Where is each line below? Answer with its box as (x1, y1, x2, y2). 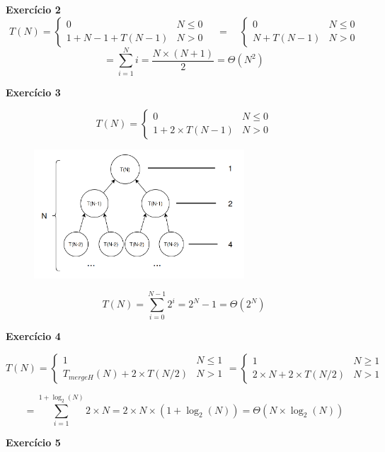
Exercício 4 (6, 329, 61, 344)
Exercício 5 (6, 434, 61, 449)
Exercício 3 (6, 84, 61, 99)
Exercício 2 (6, 2, 61, 16)
